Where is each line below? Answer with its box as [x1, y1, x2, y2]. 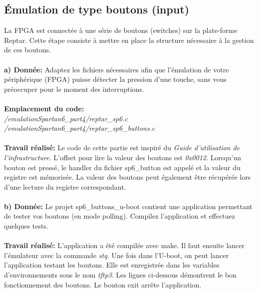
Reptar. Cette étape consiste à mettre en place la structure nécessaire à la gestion [4, 34, 254, 45]
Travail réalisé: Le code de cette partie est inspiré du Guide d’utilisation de [4, 142, 240, 153]
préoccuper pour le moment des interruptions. [4, 83, 144, 94]
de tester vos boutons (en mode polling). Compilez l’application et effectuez [4, 211, 236, 221]
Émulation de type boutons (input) [4, 1, 190, 17]
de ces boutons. [4, 44, 51, 55]
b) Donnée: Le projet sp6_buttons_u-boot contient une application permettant [4, 201, 253, 211]
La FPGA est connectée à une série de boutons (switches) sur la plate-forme [4, 25, 238, 35]
